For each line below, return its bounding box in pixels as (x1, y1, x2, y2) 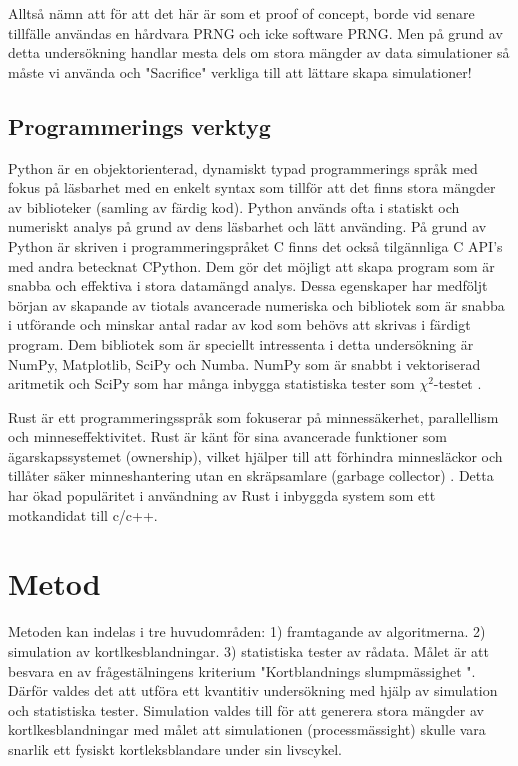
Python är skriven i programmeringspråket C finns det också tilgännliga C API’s (8, 235, 503, 256)
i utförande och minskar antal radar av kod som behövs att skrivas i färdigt (8, 314, 471, 335)
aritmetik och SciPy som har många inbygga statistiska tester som (8, 373, 415, 394)
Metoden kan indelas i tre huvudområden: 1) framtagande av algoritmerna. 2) (8, 621, 486, 642)
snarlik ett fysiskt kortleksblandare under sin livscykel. (8, 738, 342, 759)
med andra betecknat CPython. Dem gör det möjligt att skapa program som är (8, 255, 495, 276)
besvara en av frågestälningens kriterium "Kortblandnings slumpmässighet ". (8, 660, 476, 681)
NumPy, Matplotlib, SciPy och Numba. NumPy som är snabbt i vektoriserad (8, 353, 481, 374)
